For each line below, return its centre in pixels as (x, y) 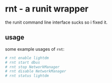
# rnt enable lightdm (27, 58)
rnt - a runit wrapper (47, 9)
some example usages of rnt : (35, 49)
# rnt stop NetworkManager (32, 67)
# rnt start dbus (23, 62)
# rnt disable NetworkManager (36, 71)
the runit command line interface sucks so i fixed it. (56, 22)
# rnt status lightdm (27, 76)
